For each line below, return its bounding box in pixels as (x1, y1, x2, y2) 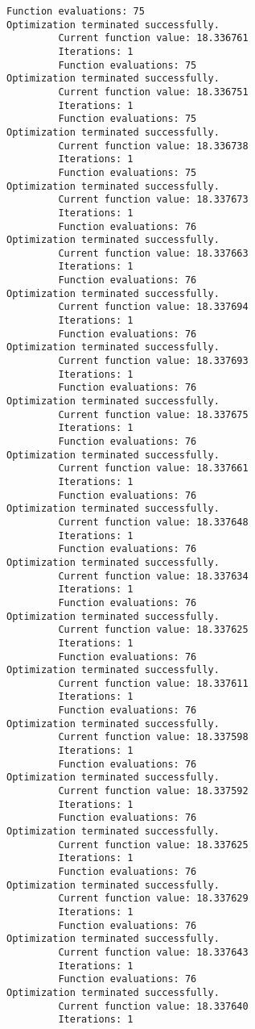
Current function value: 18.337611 (58, 677, 249, 689)
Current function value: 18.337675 (58, 408, 249, 420)
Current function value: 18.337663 (58, 247, 249, 259)
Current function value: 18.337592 (58, 785, 249, 797)
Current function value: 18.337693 (58, 355, 249, 367)
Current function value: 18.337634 (58, 570, 249, 582)
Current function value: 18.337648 (58, 516, 249, 528)
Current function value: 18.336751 (58, 86, 249, 98)
